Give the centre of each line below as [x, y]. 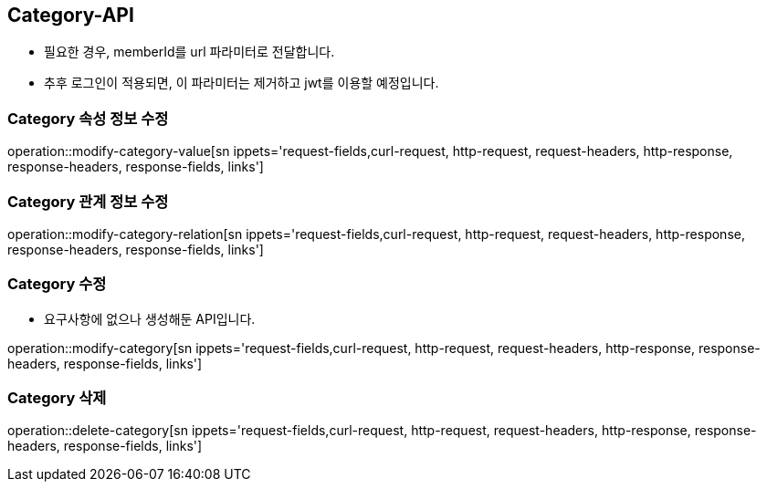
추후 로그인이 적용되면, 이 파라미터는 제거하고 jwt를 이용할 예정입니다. [242, 83]
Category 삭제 [57, 398]
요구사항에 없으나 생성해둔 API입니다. [150, 318]
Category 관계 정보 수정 [88, 201]
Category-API [71, 15]
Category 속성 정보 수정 [88, 118]
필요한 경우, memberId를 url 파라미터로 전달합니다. [189, 52]
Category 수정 [57, 284]
